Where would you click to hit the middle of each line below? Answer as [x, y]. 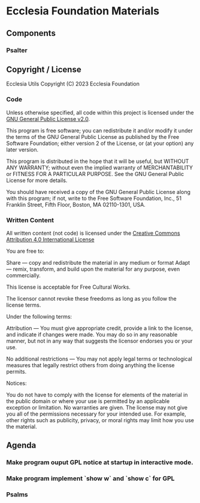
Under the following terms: [39, 316]
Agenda [21, 445]
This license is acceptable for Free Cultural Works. [68, 287]
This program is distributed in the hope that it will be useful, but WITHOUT [98, 161]
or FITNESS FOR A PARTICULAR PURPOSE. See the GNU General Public [95, 174]
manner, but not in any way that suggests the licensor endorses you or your [99, 341]
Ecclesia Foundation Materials [83, 11]
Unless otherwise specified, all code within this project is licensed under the [100, 113]
